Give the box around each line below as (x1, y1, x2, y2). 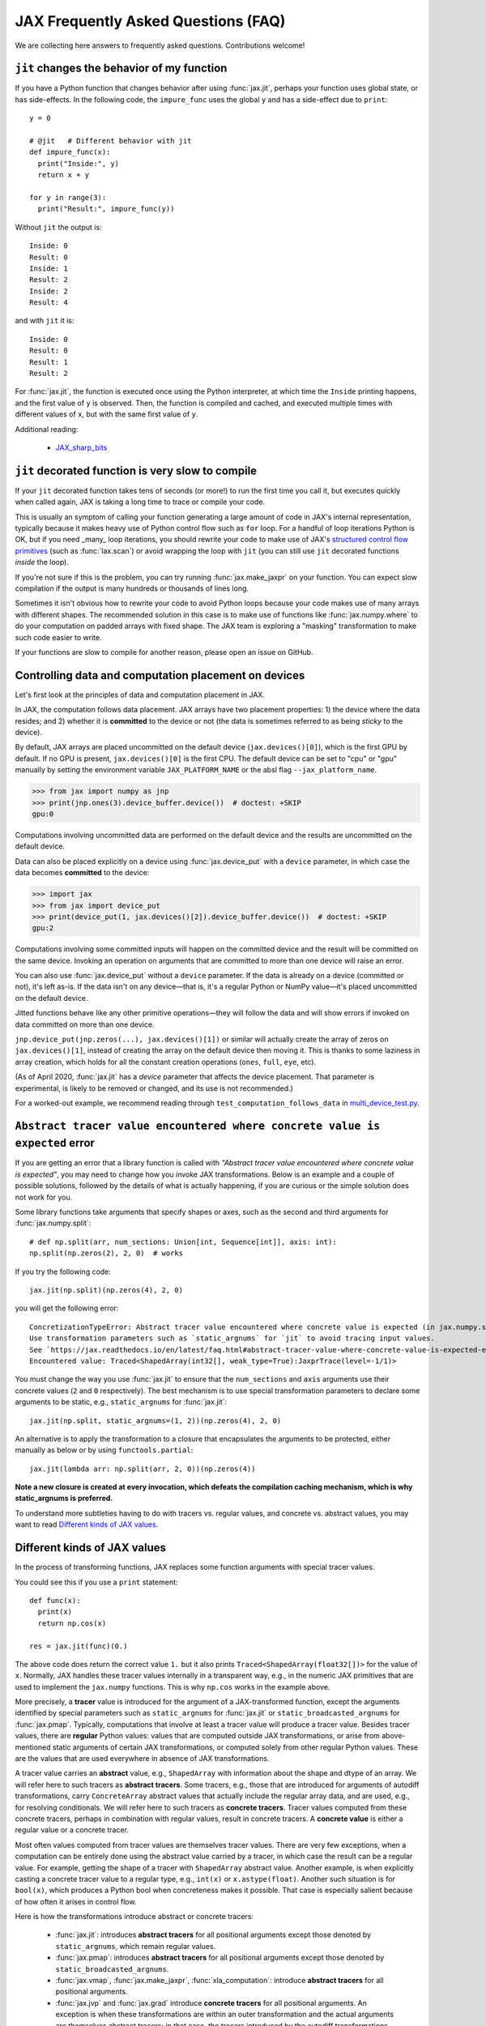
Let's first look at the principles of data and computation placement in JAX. (15, 690, 265, 699)
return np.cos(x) (37, 1618, 107, 1628)
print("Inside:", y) (37, 159, 120, 168)
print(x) (37, 1607, 73, 1617)
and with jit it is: (15, 316, 75, 326)
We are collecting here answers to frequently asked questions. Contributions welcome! (15, 41, 305, 50)
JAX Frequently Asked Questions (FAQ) (15, 12, 286, 30)
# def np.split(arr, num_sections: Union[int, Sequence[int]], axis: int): (29, 1237, 337, 1246)
